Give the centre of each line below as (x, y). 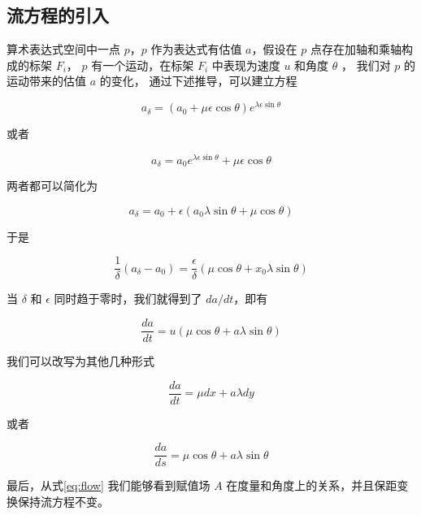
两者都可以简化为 (52, 186)
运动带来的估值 (46, 81)
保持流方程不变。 (63, 501)
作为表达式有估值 (196, 49)
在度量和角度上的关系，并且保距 (312, 485)
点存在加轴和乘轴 (356, 49)
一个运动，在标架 (148, 65)
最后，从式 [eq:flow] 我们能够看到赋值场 (109, 485)
